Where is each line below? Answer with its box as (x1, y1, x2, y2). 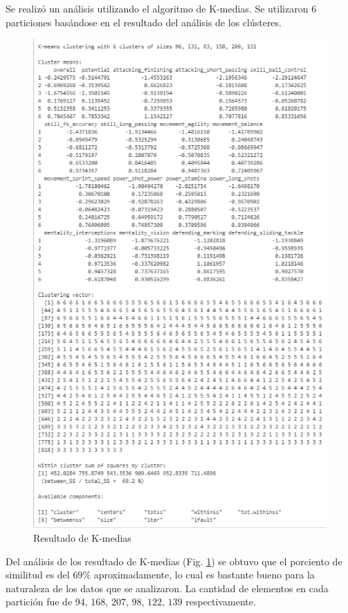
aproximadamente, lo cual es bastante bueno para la (93, 567, 315, 582)
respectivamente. (185, 594, 256, 609)
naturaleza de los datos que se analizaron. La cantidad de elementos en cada (6, 580, 329, 595)
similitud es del (6, 567, 70, 582)
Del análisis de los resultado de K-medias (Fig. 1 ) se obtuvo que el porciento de (6, 553, 342, 568)
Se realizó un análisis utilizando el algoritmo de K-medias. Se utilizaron (6, 1, 309, 15)
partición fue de (6, 594, 73, 609)
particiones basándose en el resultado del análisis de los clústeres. (6, 15, 282, 29)
